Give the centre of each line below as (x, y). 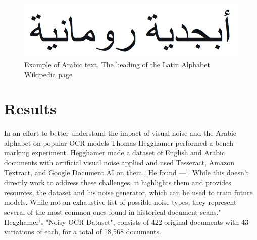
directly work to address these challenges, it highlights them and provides (118, 182)
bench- (225, 142)
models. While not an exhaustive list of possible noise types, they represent (120, 202)
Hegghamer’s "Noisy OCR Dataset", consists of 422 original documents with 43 (126, 222)
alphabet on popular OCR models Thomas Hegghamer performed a (109, 142)
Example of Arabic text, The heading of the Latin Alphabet (117, 64)
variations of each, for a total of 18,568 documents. (83, 232)
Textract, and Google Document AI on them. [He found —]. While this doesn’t (127, 172)
